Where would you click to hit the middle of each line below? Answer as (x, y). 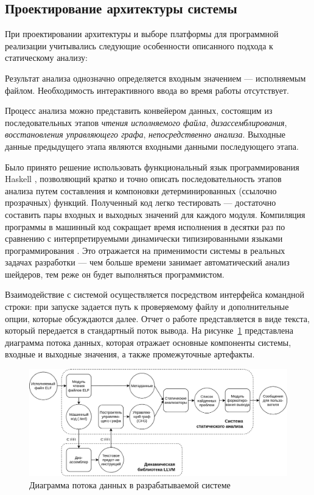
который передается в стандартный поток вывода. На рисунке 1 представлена (149, 330)
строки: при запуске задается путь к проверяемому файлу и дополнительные (147, 307)
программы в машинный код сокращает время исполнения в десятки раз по (145, 226)
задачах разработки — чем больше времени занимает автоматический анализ (147, 262)
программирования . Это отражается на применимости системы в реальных (145, 250)
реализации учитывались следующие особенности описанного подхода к (139, 45)
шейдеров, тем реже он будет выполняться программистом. (115, 274)
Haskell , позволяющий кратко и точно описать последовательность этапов (143, 179)
